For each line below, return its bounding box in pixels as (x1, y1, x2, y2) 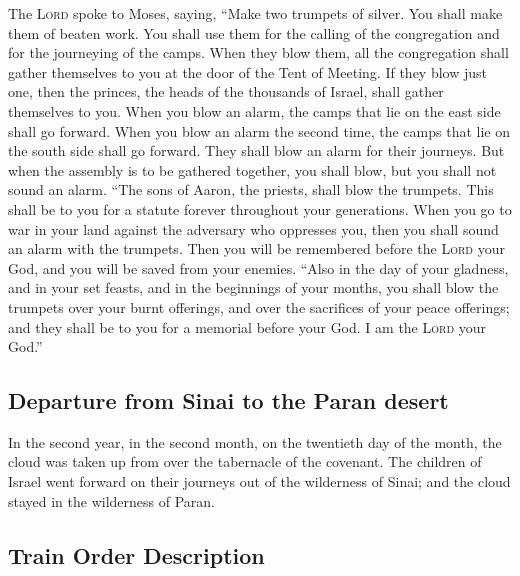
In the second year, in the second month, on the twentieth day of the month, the (8, 431, 502, 452)
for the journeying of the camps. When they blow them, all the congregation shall (8, 42, 509, 63)
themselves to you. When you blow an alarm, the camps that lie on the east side (8, 100, 501, 121)
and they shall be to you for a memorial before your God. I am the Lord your (8, 316, 486, 337)
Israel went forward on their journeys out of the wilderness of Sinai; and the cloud (8, 471, 511, 492)
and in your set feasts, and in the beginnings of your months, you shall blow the (8, 277, 499, 298)
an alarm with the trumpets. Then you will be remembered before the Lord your (8, 238, 505, 259)
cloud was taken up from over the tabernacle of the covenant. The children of (8, 451, 482, 472)
